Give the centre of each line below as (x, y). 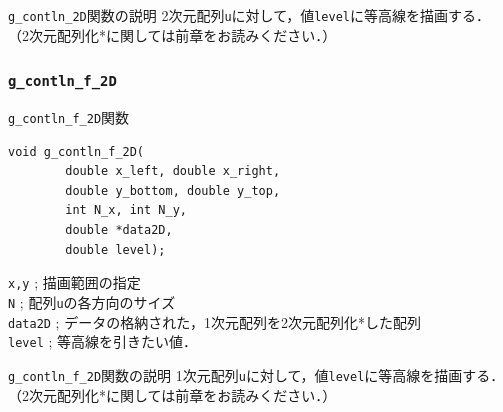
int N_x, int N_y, (126, 210)
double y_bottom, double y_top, (173, 190)
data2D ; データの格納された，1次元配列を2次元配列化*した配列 (214, 321)
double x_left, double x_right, (173, 171)
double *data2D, (119, 230)
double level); (115, 249)
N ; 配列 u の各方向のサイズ (92, 301)
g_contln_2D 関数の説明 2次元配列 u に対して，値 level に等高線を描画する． (249, 15)
